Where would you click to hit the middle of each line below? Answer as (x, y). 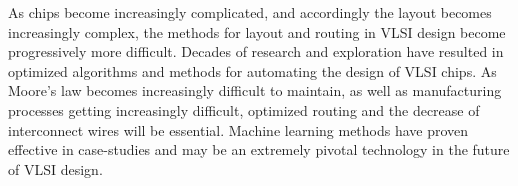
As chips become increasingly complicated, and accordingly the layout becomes (250, 12)
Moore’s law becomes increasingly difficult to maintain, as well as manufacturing (255, 90)
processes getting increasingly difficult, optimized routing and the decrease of (244, 109)
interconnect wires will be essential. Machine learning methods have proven (238, 129)
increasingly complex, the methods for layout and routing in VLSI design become (257, 31)
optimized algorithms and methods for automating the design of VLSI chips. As (252, 70)
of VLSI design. (55, 168)
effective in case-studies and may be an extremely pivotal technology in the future (259, 149)
